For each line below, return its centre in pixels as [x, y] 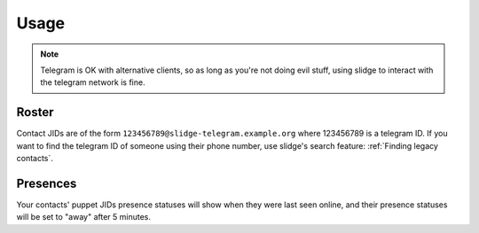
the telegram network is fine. [93, 82]
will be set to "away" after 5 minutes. [83, 217]
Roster [35, 112]
